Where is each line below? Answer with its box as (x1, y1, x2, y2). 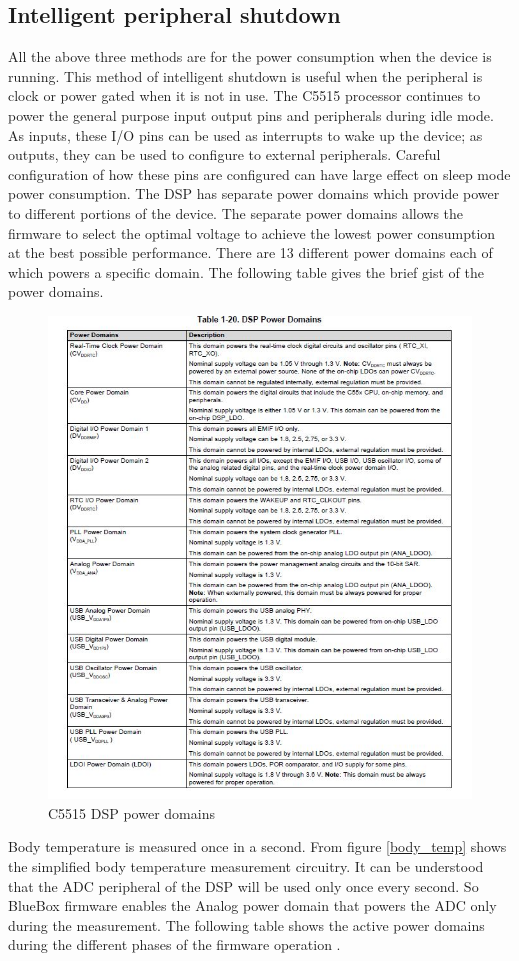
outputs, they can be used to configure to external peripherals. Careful (8, 144, 441, 165)
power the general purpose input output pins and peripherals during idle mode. (8, 104, 494, 125)
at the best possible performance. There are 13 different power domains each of (8, 242, 493, 263)
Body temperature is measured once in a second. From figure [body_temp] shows (8, 836, 507, 857)
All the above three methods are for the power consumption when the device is (8, 46, 492, 67)
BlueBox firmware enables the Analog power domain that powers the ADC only (8, 895, 497, 916)
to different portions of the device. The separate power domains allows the (8, 202, 464, 223)
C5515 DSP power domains (48, 802, 215, 823)
